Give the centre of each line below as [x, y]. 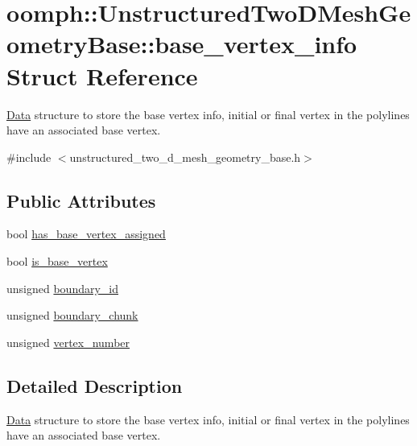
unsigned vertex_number [68, 342]
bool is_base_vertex [57, 261]
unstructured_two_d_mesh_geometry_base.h [185, 157]
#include [29, 157]
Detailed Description [95, 385]
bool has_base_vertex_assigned [86, 234]
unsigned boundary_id [63, 288]
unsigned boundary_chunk [72, 315]
